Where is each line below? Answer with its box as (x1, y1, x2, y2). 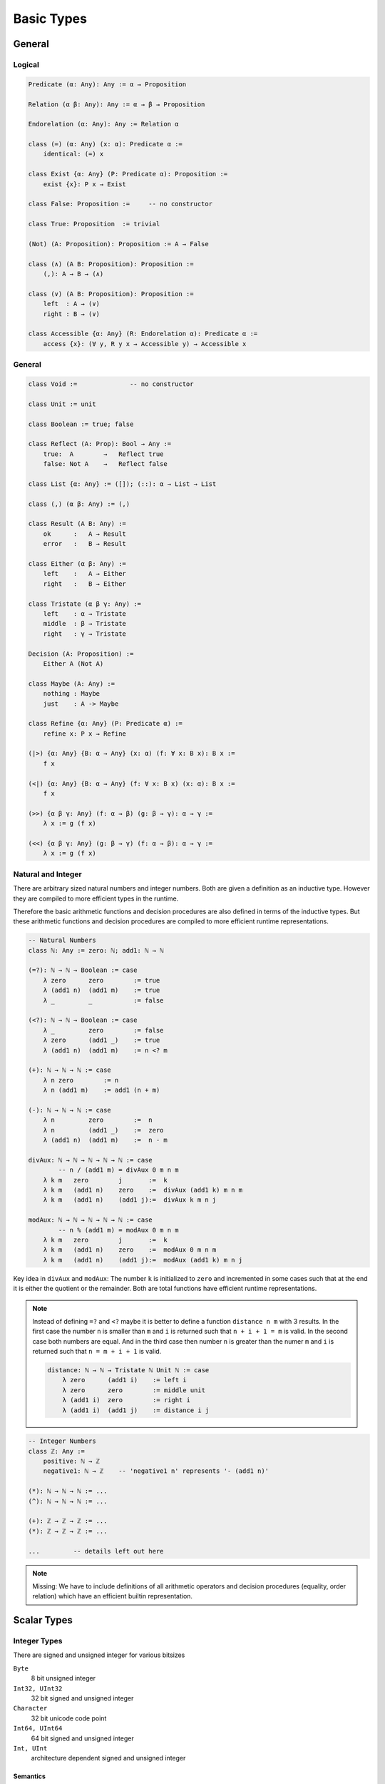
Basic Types (13, 11, 87, 26)
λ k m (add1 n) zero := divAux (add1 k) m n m (43, 1186, 243, 1195)
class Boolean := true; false (28, 420, 134, 428)
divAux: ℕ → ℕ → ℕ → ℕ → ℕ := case (28, 1156, 153, 1164)
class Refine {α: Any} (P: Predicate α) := (28, 719, 183, 728)
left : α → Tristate (43, 610, 126, 617)
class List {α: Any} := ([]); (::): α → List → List (28, 480, 217, 488)
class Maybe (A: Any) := (28, 679, 115, 688)
